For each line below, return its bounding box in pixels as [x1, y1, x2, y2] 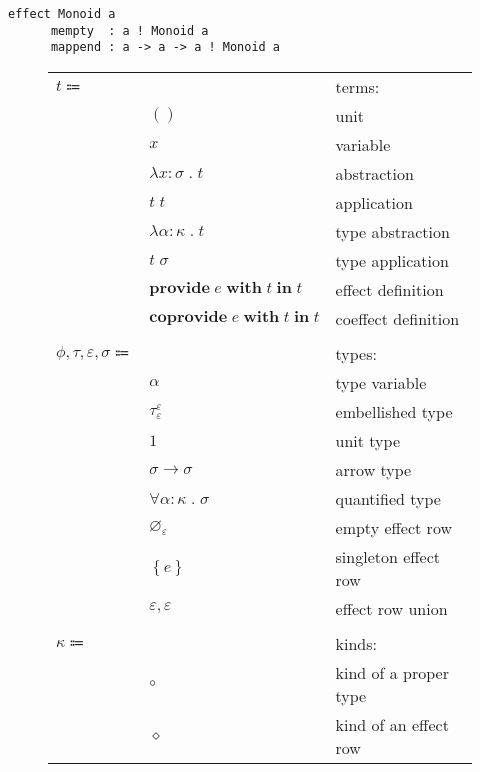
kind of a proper [335, 660, 449, 684]
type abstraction [335, 219, 450, 243]
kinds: [335, 631, 377, 655]
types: [335, 341, 377, 365]
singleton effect [335, 544, 441, 568]
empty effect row [335, 515, 452, 539]
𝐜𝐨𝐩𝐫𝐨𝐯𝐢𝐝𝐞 [149, 309, 228, 326]
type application [335, 248, 449, 272]
